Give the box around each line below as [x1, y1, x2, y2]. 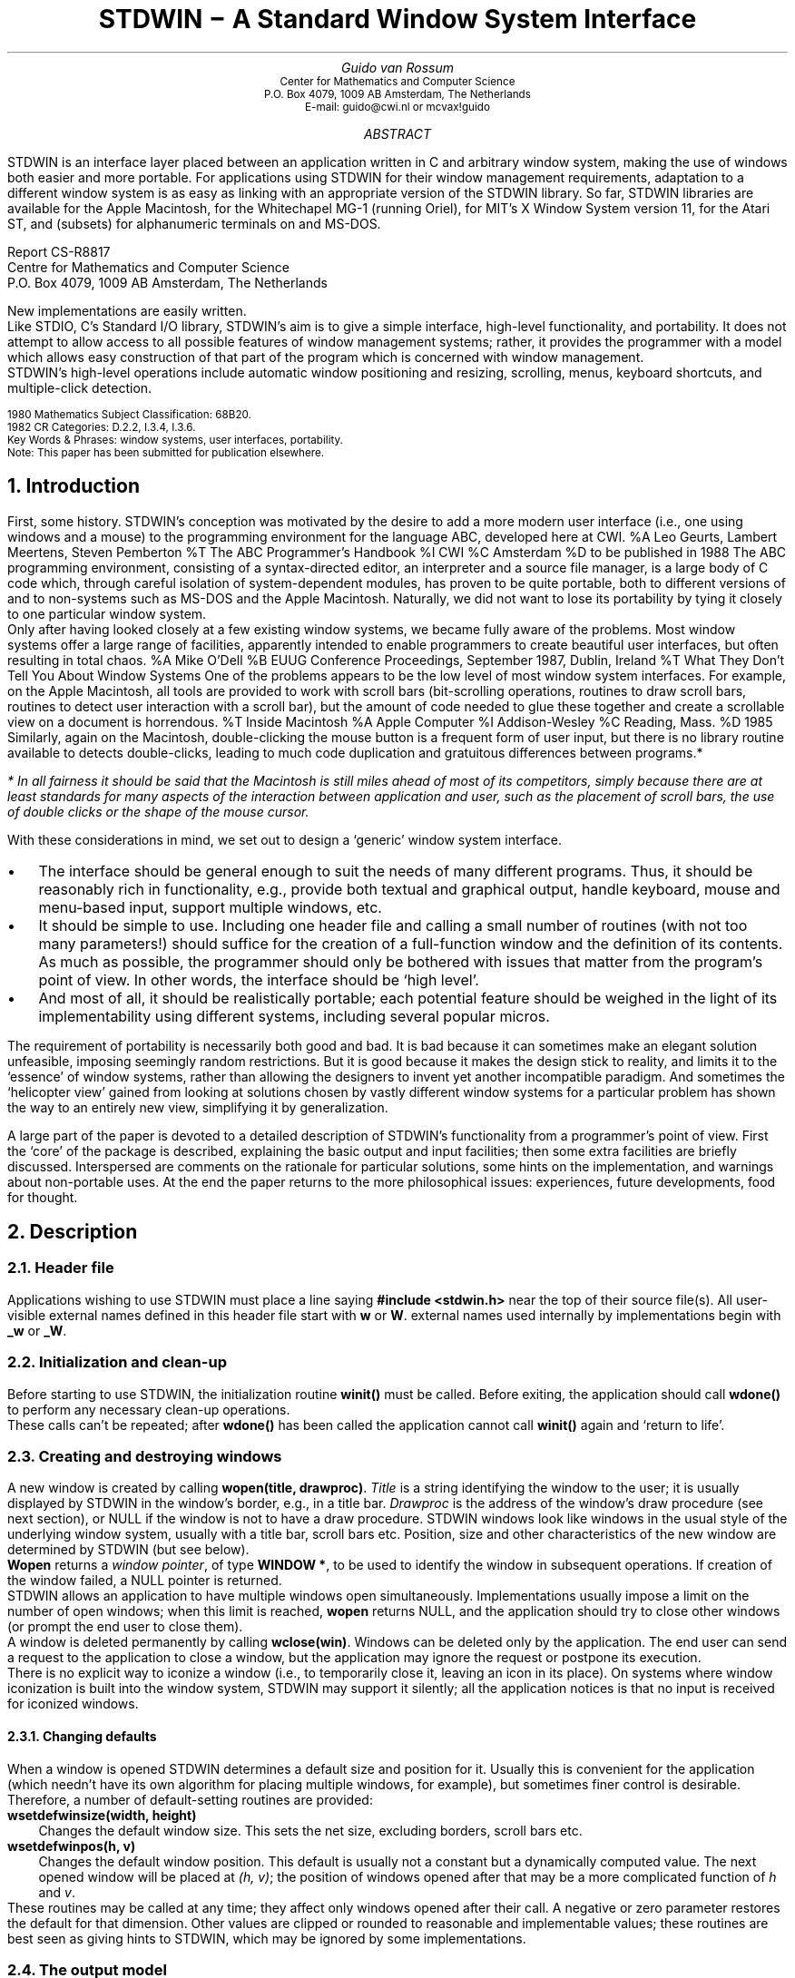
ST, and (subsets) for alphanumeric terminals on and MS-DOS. [7, 215, 381, 231]
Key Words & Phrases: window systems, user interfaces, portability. [7, 433, 343, 446]
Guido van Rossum [341, 59, 454, 75]
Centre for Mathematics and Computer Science [7, 259, 290, 275]
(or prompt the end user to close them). [7, 1619, 243, 1635]
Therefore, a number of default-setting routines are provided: [7, 1791, 373, 1807]
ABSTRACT [363, 125, 432, 142]
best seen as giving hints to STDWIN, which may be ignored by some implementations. [7, 1930, 526, 1946]
